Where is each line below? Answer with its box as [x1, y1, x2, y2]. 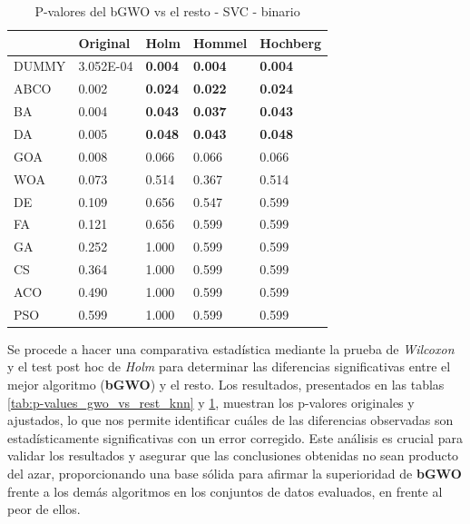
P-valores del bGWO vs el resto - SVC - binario [34, 2, 300, 20]
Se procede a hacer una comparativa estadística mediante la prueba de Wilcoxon [7, 339, 455, 358]
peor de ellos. [7, 499, 81, 519]
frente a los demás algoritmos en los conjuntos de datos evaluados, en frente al [7, 481, 443, 500]
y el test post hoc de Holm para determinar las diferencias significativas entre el [7, 357, 451, 376]
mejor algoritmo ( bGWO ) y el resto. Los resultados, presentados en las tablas [7, 375, 445, 393]
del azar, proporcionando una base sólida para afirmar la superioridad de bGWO [7, 463, 462, 482]
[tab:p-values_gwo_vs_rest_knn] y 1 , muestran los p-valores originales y [7, 392, 415, 411]
